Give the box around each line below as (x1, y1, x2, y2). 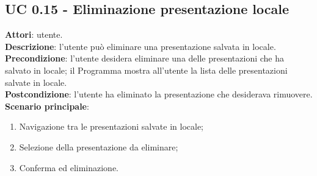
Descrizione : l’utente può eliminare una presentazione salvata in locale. (5, 40, 276, 52)
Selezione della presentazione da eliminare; (19, 140, 178, 153)
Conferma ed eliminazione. (19, 161, 119, 174)
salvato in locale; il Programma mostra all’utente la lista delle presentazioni (5, 63, 288, 76)
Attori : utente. (5, 28, 63, 41)
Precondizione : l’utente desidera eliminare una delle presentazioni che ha (5, 52, 285, 65)
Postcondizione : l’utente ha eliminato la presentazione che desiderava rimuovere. (5, 88, 313, 100)
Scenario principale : (5, 99, 89, 112)
